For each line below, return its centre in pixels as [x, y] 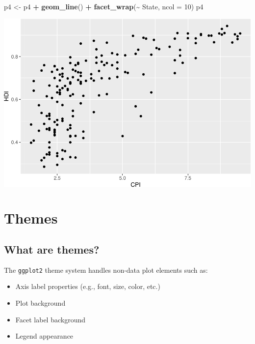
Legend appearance [44, 336]
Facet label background [50, 319]
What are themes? [52, 249]
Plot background [40, 303]
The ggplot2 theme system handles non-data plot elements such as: [106, 270]
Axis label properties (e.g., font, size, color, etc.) [88, 286]
